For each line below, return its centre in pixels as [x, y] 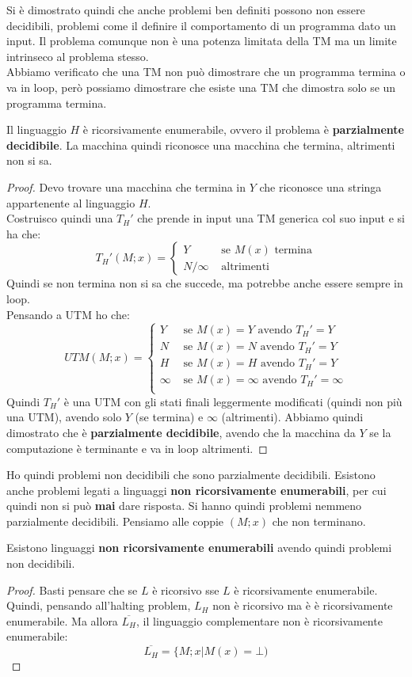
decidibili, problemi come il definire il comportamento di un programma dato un [201, 25]
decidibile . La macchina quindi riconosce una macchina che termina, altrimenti [201, 145]
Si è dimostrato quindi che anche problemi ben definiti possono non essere [186, 10]
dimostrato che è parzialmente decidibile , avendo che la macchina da [181, 432]
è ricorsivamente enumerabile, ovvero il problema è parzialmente [243, 129]
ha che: [24, 233]
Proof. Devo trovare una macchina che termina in [126, 186]
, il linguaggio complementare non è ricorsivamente [259, 620]
